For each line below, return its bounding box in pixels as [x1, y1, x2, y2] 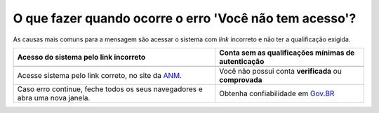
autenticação [218, 56, 265, 66]
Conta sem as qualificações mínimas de [218, 48, 355, 58]
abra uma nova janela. [17, 93, 91, 102]
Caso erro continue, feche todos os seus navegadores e [17, 84, 203, 94]
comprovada [218, 74, 262, 84]
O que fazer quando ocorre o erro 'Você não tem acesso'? [13, 11, 357, 26]
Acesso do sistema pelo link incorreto [17, 52, 146, 62]
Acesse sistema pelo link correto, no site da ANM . [17, 70, 182, 80]
